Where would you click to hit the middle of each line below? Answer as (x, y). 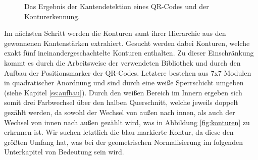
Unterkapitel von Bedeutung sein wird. (64, 152)
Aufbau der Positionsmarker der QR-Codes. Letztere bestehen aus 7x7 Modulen (128, 72)
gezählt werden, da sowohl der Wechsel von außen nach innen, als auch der (120, 112)
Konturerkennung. (52, 16)
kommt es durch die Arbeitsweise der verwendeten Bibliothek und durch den (122, 62)
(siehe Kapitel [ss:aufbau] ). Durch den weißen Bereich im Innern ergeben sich (123, 92)
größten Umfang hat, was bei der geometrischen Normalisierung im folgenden (123, 142)
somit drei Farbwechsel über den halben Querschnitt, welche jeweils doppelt (121, 102)
